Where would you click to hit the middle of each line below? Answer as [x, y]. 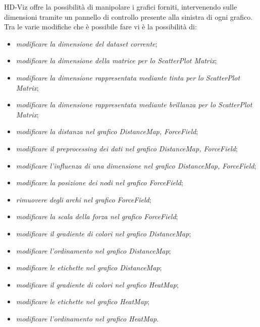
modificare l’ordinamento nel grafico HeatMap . [87, 318]
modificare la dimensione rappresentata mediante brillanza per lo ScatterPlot [134, 105]
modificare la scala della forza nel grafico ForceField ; [97, 216]
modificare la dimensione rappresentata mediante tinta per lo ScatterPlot [128, 77]
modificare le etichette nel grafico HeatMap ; [83, 301]
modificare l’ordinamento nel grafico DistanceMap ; [93, 250]
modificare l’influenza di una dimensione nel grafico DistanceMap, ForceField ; [136, 165]
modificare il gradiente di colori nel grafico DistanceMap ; [103, 233]
